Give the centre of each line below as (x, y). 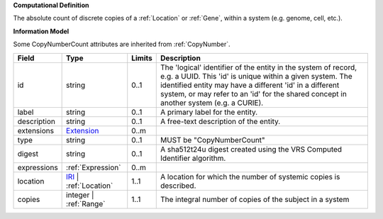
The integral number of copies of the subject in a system (255, 199)
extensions (36, 130)
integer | (80, 195)
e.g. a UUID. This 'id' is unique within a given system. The (256, 76)
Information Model (41, 31)
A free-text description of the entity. (220, 121)
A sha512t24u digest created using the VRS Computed (251, 149)
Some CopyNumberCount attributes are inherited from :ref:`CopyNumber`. (122, 44)
